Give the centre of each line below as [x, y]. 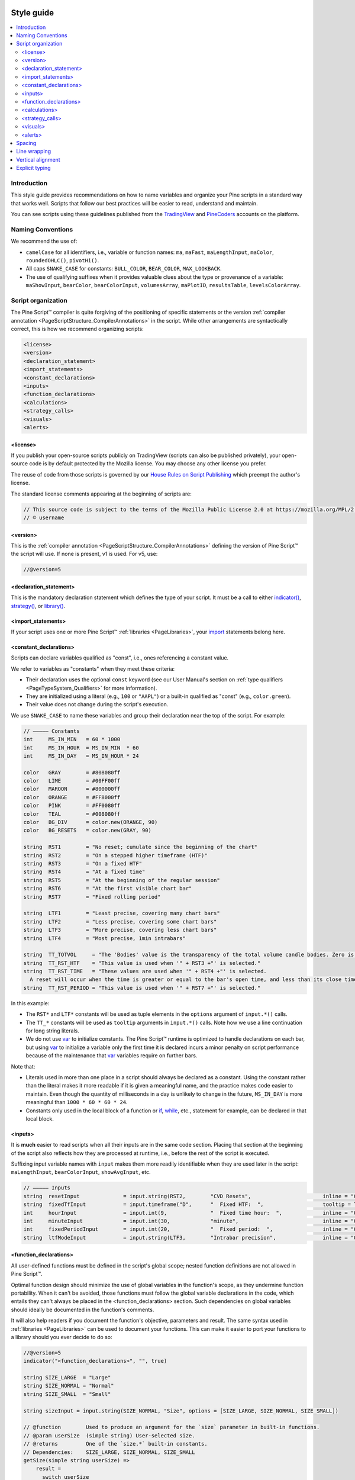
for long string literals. [52, 1031]
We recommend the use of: [44, 241]
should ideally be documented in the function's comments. [83, 1310]
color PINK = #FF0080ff [72, 806]
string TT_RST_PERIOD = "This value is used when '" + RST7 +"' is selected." [142, 988]
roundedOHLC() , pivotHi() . [62, 260]
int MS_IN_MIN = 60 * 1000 [72, 739]
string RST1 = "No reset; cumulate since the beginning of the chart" [140, 847]
